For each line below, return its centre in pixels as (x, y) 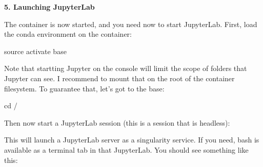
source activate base (35, 51)
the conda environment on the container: (68, 34)
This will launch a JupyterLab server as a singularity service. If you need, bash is (132, 140)
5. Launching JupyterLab (49, 7)
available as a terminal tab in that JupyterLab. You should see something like (126, 149)
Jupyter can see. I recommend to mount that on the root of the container (119, 78)
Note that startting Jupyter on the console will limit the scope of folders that (126, 68)
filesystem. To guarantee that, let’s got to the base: (84, 88)
